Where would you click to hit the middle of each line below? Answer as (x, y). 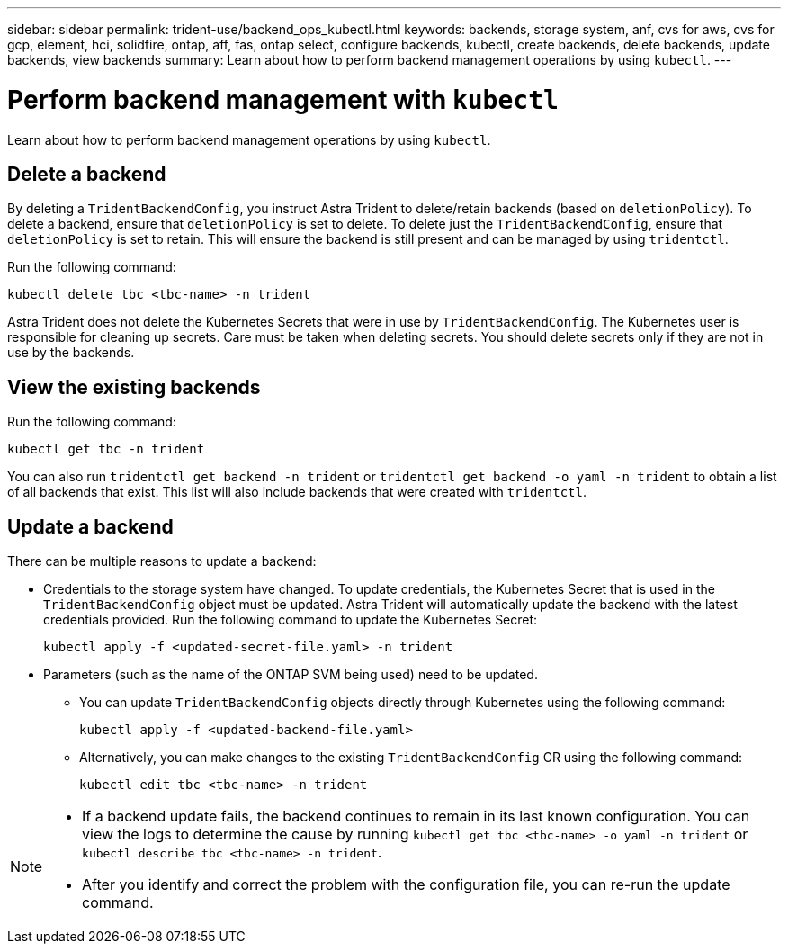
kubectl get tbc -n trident (106, 449)
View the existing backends (134, 387)
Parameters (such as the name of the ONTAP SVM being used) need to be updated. (291, 675)
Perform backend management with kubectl (283, 99)
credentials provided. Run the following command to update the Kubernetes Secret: (291, 620)
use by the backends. (71, 353)
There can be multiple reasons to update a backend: (162, 561)
